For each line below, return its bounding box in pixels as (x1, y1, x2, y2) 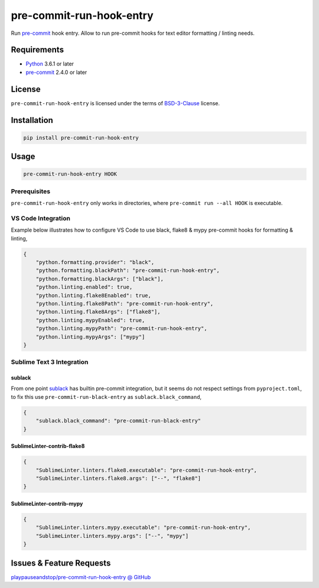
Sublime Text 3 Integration (11, 358, 89, 366)
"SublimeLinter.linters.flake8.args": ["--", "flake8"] (35, 475, 201, 482)
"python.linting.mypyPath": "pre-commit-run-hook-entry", (35, 325, 207, 332)
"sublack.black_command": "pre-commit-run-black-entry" (35, 417, 201, 424)
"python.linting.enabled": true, (35, 284, 133, 291)
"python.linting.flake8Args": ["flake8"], (35, 308, 161, 316)
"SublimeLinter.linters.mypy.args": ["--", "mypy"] (35, 532, 189, 539)
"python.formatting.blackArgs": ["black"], (35, 275, 164, 282)
